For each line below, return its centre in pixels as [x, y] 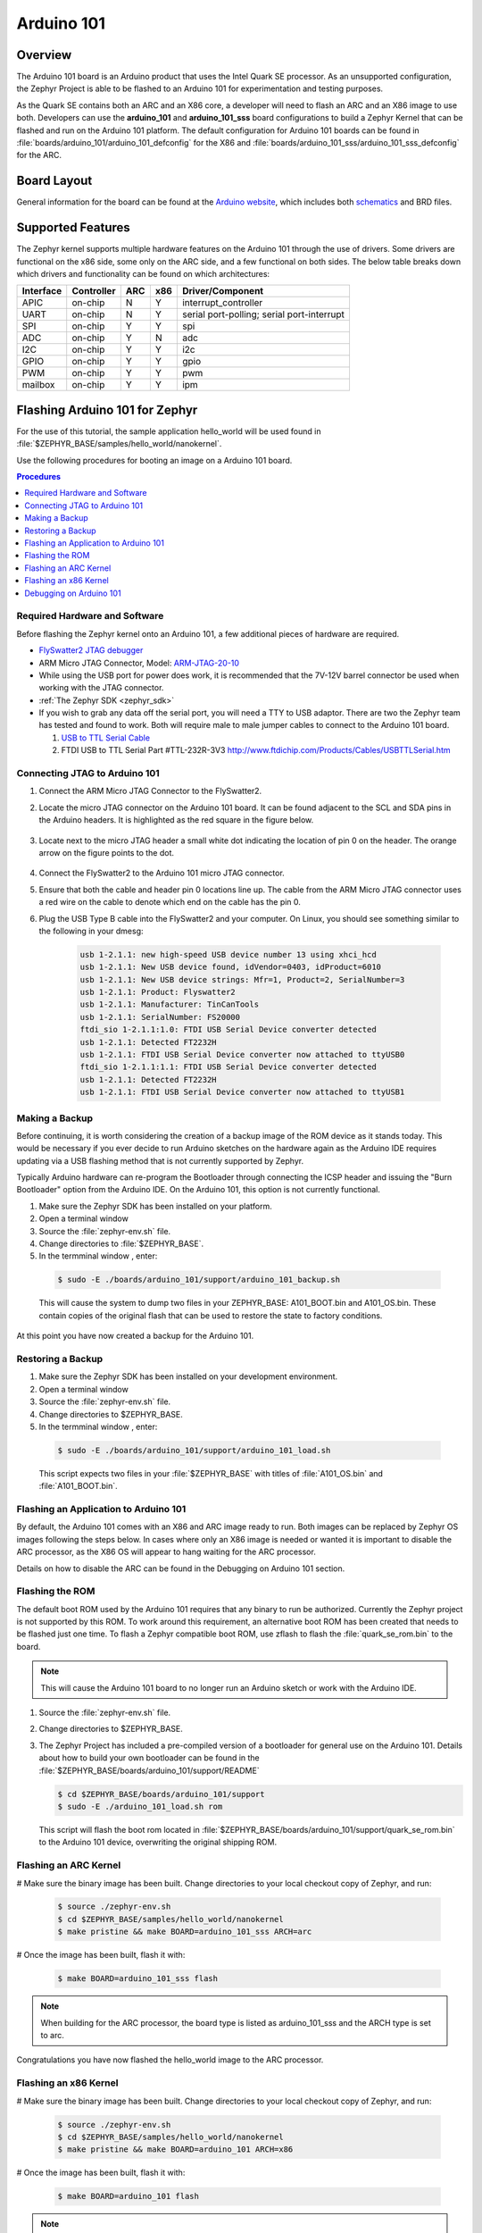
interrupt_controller [222, 303]
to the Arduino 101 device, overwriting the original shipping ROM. [158, 1842]
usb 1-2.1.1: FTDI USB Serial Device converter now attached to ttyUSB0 [242, 1055]
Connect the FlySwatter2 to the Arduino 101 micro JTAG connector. [162, 873]
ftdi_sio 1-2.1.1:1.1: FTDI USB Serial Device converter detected [228, 1067]
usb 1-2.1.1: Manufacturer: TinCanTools [169, 1004]
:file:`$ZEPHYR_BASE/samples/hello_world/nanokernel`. [119, 444]
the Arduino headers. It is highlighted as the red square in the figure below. [176, 820]
